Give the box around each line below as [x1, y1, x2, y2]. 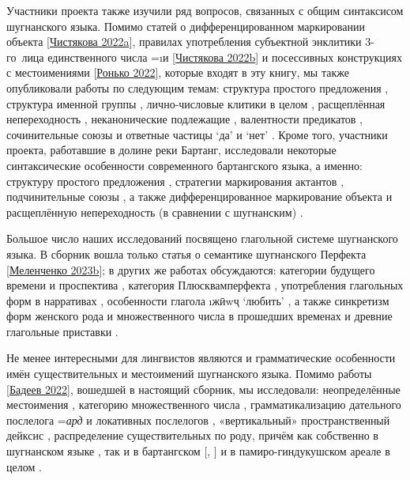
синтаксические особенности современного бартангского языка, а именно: [6, 157, 363, 173]
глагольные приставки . [6, 323, 118, 339]
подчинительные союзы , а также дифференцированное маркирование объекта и [6, 188, 393, 205]
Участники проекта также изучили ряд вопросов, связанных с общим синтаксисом [6, 2, 404, 18]
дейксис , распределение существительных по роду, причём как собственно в [6, 427, 378, 444]
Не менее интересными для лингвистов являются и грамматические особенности [6, 350, 396, 366]
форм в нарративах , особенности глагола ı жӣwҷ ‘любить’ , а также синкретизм [6, 292, 389, 308]
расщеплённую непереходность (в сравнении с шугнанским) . [6, 203, 303, 220]
